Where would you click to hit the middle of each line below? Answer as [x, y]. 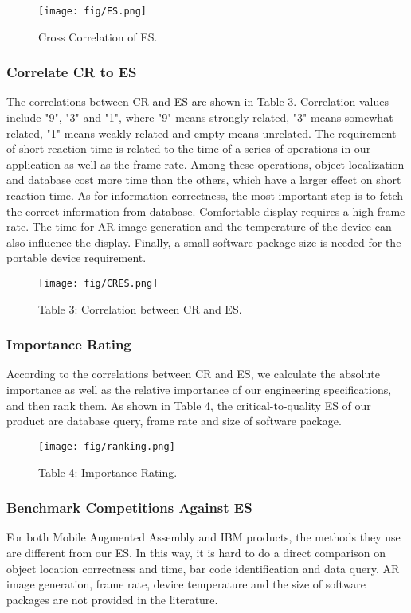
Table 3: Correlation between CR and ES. [140, 308]
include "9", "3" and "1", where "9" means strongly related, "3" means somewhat [200, 117]
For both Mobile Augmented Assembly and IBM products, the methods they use [204, 537]
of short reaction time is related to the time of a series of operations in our [189, 148]
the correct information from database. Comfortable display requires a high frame [206, 211]
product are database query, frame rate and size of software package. [174, 421]
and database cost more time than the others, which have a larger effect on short [204, 180]
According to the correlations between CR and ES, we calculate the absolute [193, 374]
